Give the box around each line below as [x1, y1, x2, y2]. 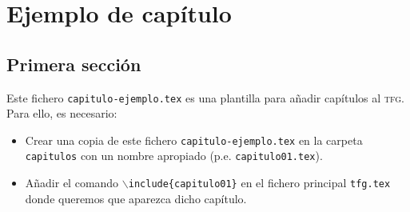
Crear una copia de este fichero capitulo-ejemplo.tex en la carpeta [25, 131, 363, 148]
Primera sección [6, 51, 141, 76]
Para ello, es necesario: [6, 105, 117, 122]
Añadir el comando [25, 174, 119, 191]
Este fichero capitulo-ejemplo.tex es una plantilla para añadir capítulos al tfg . [6, 89, 404, 106]
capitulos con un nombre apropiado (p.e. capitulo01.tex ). [25, 147, 323, 164]
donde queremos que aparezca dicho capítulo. [25, 190, 247, 206]
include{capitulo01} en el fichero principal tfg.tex [128, 174, 391, 191]
